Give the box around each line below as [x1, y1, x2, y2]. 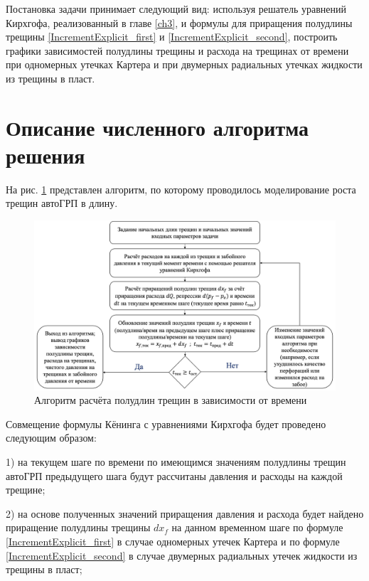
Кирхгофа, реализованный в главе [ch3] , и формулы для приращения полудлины [6, 15, 353, 30]
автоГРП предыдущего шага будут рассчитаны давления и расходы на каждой [6, 468, 343, 483]
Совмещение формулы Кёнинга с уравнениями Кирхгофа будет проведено [6, 416, 326, 431]
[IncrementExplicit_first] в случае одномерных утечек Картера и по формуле [6, 533, 340, 548]
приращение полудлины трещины [6, 520, 151, 535]
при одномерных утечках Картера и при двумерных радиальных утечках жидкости [6, 57, 363, 72]
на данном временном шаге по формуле [171, 520, 343, 535]
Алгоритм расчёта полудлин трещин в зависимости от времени [34, 393, 307, 407]
